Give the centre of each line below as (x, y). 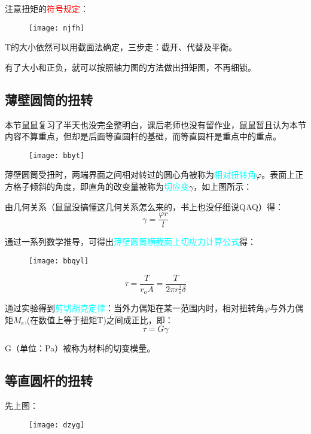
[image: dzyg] (57, 425)
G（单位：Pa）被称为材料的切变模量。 (80, 348)
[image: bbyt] (57, 155)
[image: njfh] (57, 28)
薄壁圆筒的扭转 (49, 99)
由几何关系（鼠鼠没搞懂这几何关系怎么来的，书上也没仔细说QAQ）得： (144, 206)
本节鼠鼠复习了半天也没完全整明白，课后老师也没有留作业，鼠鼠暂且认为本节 (155, 124)
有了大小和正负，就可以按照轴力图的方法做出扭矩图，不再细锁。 (130, 67)
